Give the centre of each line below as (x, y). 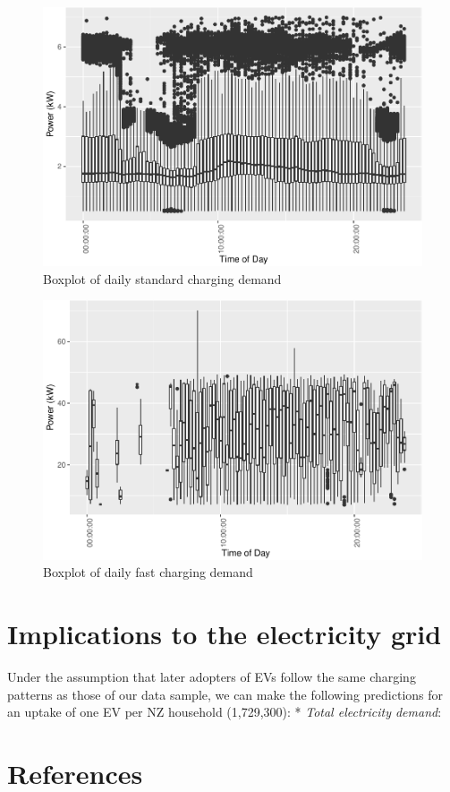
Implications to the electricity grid (225, 634)
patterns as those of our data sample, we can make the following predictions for (225, 694)
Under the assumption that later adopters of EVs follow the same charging (212, 677)
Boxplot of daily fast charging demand (148, 572)
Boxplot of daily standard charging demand (162, 278)
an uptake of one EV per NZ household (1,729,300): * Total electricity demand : (225, 712)
